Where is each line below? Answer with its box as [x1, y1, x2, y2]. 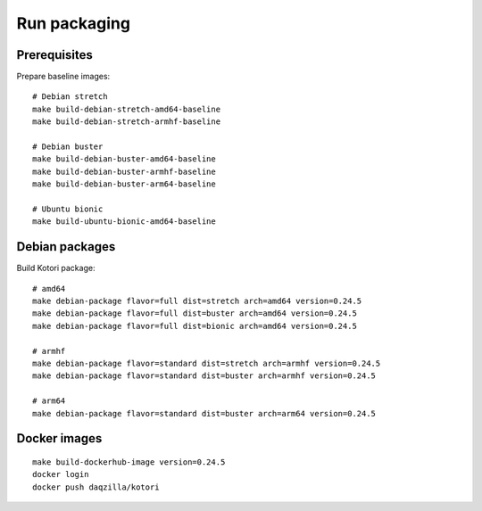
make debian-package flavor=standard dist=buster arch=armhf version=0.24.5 [32, 371, 377, 381]
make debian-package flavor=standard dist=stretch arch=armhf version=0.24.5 [32, 359, 381, 368]
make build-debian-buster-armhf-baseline [32, 166, 216, 177]
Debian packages [16, 239, 116, 254]
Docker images [16, 431, 103, 446]
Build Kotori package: [16, 263, 96, 274]
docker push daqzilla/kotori [32, 482, 160, 492]
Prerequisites [16, 47, 93, 62]
